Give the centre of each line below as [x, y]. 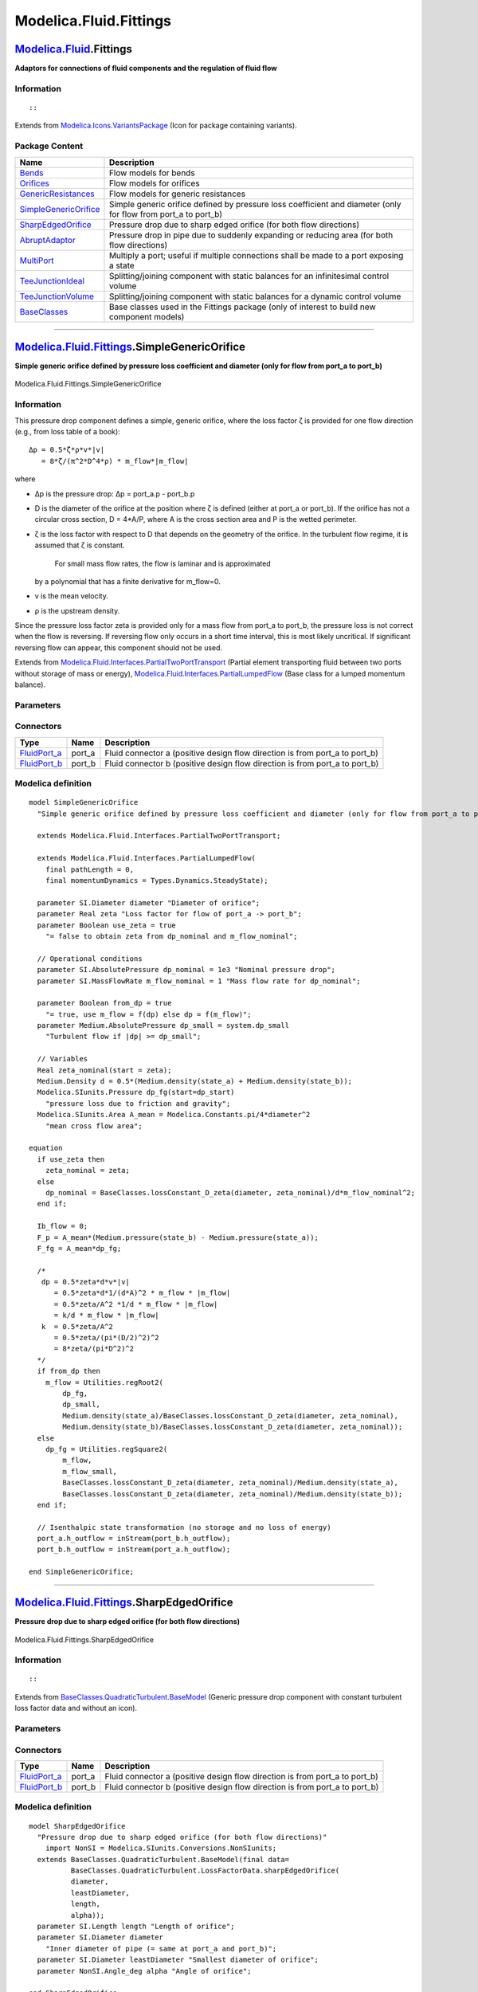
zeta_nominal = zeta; [88, 1170]
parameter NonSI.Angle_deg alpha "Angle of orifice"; [144, 1971]
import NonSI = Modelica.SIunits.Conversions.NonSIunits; [161, 1848]
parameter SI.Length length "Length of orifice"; [136, 1927]
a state [121, 265]
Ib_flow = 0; [63, 1226]
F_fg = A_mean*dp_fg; [79, 1248]
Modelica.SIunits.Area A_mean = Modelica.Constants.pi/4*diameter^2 [174, 1115]
